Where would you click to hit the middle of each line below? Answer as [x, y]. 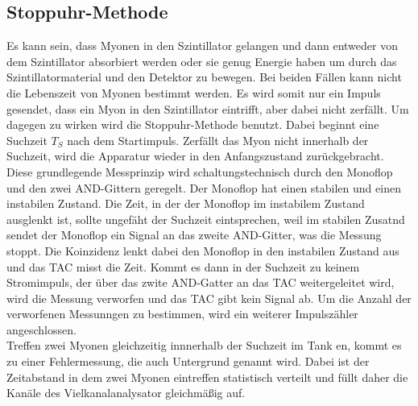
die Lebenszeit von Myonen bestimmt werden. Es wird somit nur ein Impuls [194, 92]
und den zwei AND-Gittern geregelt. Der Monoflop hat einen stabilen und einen [204, 187]
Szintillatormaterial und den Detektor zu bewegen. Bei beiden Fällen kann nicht [204, 77]
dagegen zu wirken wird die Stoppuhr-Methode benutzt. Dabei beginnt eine [193, 124]
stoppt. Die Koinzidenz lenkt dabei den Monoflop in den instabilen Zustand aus [203, 250]
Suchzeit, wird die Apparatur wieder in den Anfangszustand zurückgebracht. [195, 156]
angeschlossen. [41, 329]
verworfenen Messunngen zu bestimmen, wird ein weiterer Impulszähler [182, 314]
